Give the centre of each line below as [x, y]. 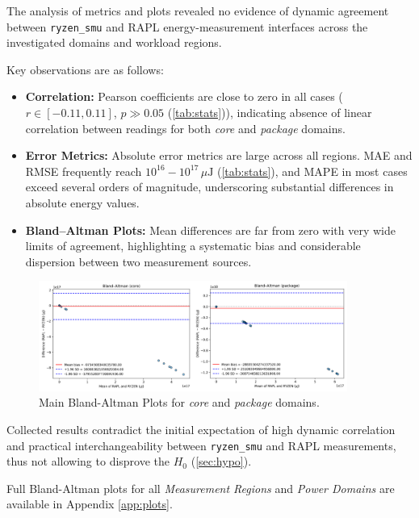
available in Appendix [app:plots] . [90, 504]
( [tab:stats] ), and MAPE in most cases [312, 171]
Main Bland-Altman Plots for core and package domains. [179, 402]
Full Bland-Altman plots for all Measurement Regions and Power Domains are [201, 488]
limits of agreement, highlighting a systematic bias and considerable [193, 246]
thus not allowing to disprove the [88, 461]
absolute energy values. [82, 203]
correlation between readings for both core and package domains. [185, 128]
